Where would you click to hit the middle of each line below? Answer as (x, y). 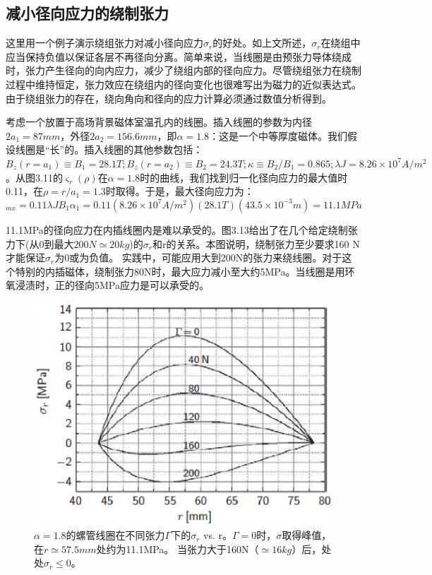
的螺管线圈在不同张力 (115, 535)
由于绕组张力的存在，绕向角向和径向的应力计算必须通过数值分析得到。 (169, 98)
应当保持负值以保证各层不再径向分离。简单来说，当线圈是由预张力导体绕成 (179, 56)
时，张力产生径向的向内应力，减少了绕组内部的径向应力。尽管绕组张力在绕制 (184, 70)
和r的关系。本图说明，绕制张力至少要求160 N (256, 243)
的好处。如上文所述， (262, 43)
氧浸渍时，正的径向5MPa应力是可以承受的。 (107, 285)
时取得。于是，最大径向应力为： (180, 191)
